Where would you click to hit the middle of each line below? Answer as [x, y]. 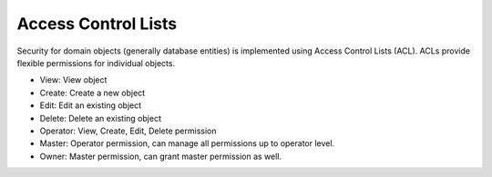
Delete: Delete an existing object [100, 118]
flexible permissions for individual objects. [96, 63]
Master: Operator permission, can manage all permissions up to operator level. [187, 143]
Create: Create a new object [92, 93]
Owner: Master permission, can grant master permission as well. [161, 156]
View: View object [73, 80]
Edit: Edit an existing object [91, 105]
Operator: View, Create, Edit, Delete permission [128, 131]
